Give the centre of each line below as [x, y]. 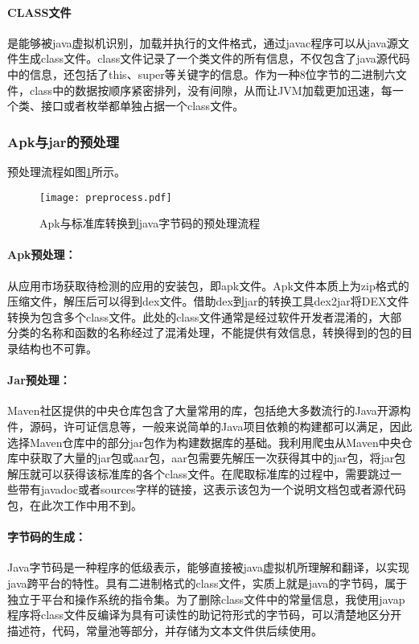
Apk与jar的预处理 [64, 141]
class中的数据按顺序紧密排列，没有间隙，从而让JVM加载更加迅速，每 [211, 90]
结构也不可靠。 [58, 348]
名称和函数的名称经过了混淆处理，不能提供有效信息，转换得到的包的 [221, 332]
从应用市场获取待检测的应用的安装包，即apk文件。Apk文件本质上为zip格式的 [208, 285]
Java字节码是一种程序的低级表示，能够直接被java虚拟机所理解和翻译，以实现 [208, 567]
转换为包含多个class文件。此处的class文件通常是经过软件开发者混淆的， [193, 316]
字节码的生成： [47, 537]
